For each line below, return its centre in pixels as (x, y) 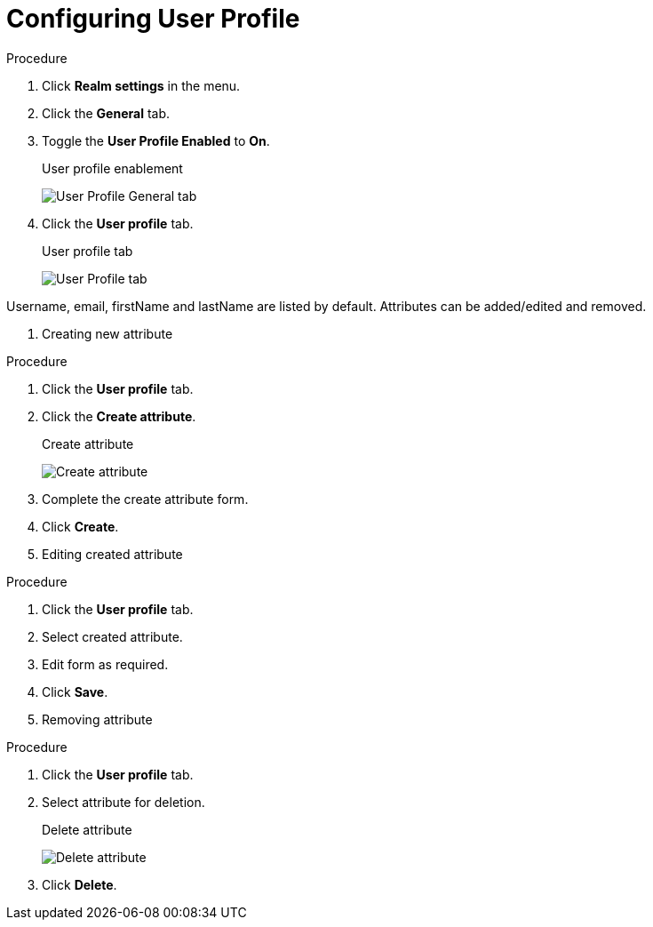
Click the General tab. (106, 113)
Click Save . (75, 691)
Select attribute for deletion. (123, 802)
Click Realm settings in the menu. (141, 85)
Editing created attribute (112, 554)
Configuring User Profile (153, 19)
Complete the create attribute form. (145, 499)
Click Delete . (80, 884)
